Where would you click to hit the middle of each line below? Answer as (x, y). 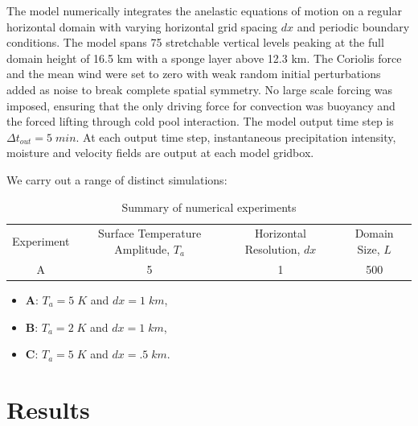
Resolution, (273, 248)
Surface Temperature (150, 233)
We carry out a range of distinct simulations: (117, 179)
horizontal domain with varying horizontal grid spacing (142, 26)
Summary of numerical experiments (209, 207)
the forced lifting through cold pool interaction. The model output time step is (200, 121)
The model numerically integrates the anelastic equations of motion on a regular (204, 10)
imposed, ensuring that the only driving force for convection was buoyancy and (201, 105)
